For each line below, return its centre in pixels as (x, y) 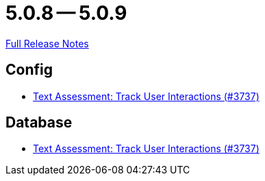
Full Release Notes (47, 43)
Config (29, 70)
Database (39, 123)
